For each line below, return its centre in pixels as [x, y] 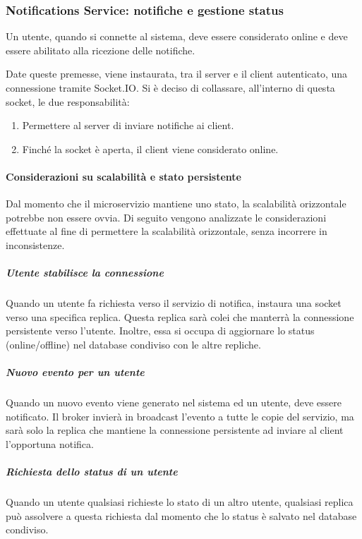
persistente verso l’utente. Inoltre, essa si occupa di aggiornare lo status [160, 331]
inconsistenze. [35, 244]
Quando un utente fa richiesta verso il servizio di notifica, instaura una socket [174, 303]
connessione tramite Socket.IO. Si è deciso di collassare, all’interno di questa [170, 87]
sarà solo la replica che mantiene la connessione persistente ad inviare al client [175, 430]
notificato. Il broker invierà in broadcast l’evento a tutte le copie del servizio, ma [180, 416]
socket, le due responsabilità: [68, 101]
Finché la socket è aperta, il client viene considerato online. [150, 149]
